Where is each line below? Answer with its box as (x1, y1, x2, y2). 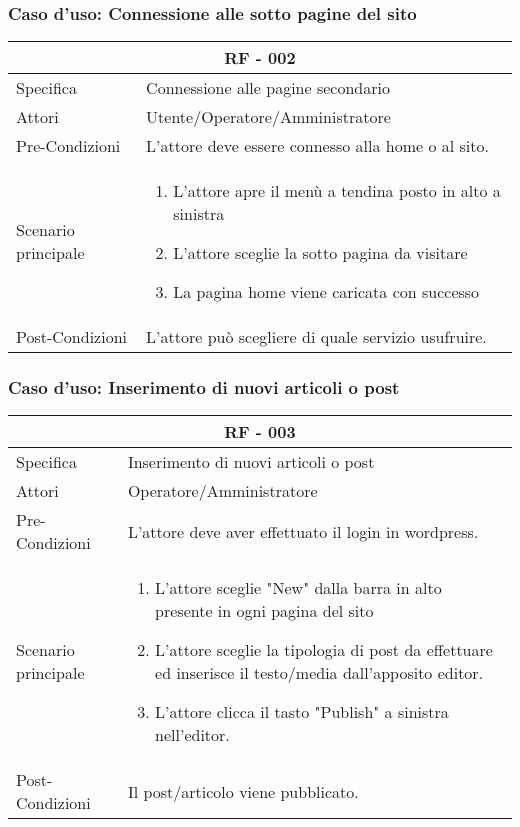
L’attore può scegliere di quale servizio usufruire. (146, 325, 487, 349)
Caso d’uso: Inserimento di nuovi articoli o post (8, 375, 400, 400)
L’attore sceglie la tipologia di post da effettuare (155, 638, 493, 662)
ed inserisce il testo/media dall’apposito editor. (155, 661, 484, 685)
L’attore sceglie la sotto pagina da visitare (173, 241, 468, 265)
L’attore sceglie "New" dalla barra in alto (155, 576, 442, 600)
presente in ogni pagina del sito (155, 599, 374, 623)
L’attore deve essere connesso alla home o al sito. (146, 134, 489, 158)
